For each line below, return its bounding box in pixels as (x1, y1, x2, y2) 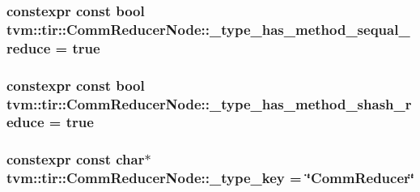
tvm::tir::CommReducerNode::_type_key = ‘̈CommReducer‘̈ (6, 168, 414, 188)
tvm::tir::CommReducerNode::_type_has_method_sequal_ (6, 19, 410, 39)
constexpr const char (6, 149, 145, 169)
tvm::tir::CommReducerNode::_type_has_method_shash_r (6, 93, 412, 113)
